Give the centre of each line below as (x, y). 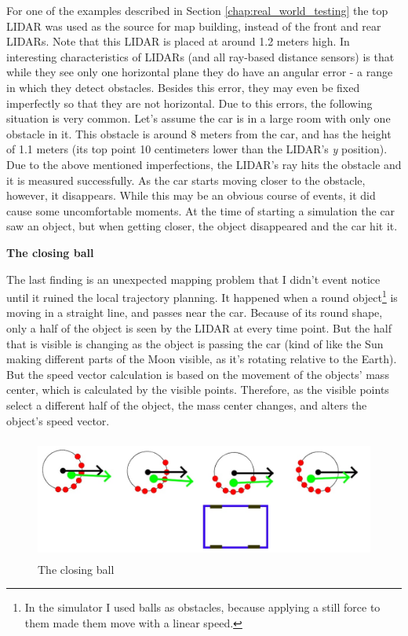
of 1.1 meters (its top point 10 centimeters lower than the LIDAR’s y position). (197, 149)
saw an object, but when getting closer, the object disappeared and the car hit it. (202, 226)
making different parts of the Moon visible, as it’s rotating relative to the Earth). (202, 359)
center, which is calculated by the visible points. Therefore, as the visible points (198, 390)
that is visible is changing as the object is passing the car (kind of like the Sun (195, 343)
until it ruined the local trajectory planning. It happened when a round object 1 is (202, 296)
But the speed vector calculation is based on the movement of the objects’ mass (198, 374)
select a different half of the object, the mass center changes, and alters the (187, 404)
